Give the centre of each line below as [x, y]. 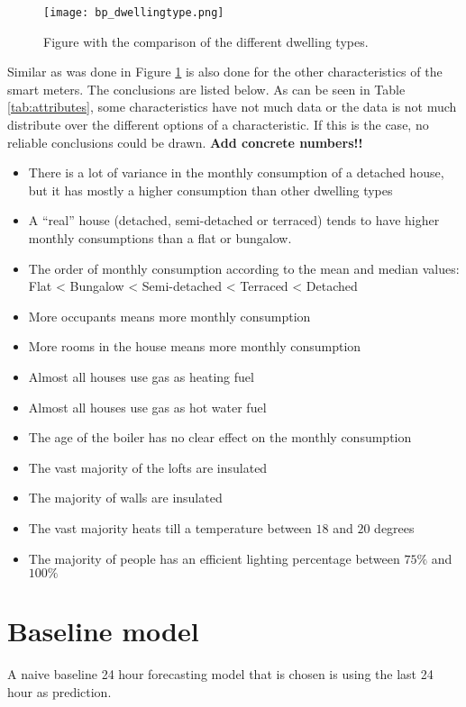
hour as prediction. [59, 691]
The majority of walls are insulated [125, 498]
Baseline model [103, 631]
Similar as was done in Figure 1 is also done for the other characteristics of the [225, 72]
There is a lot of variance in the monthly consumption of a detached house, [236, 172]
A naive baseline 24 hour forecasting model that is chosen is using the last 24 [220, 674]
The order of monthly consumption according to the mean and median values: [244, 268]
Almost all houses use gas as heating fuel [141, 376]
